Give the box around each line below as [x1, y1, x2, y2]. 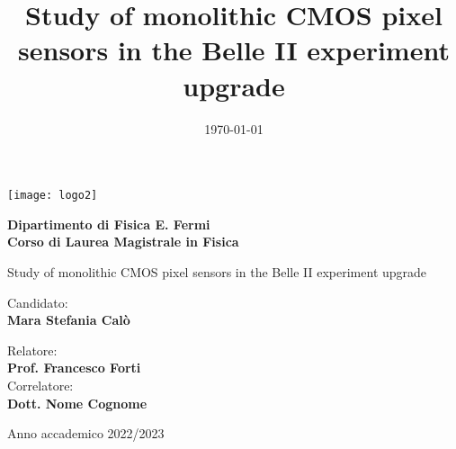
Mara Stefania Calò [7, 310, 130, 329]
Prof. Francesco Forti [7, 358, 141, 377]
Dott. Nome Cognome [7, 393, 148, 412]
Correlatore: [7, 375, 74, 394]
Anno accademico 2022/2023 [7, 424, 165, 443]
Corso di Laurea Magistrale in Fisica [7, 232, 239, 251]
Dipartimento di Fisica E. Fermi [7, 214, 210, 233]
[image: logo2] [7, 189, 98, 202]
